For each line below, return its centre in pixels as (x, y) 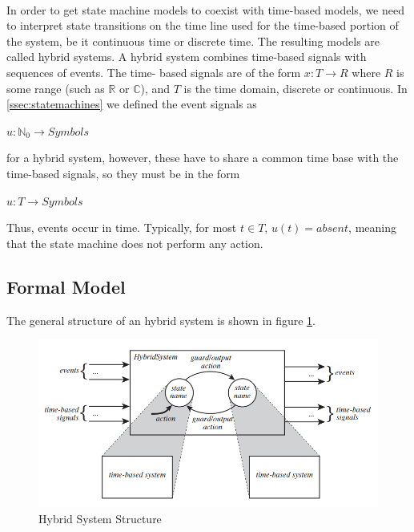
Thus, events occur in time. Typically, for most (122, 227)
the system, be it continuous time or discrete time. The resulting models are (193, 41)
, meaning (372, 227)
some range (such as (56, 88)
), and (155, 88)
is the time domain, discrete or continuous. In (295, 88)
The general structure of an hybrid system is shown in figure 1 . (161, 320)
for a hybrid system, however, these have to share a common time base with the (203, 158)
